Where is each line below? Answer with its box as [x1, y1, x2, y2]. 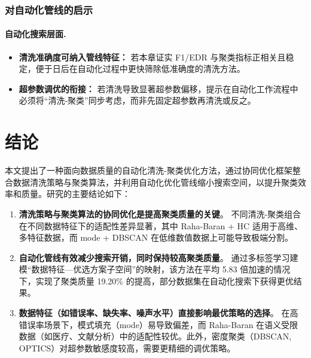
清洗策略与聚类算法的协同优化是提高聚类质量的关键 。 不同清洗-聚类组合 [19, 207, 301, 220]
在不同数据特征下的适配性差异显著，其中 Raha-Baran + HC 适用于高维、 [19, 219, 303, 232]
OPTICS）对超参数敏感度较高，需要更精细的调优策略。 [19, 341, 236, 354]
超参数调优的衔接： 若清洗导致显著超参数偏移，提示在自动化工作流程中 [19, 82, 298, 95]
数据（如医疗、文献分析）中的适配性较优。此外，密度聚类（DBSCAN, [19, 330, 292, 342]
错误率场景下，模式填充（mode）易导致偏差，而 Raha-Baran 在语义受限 [19, 318, 298, 330]
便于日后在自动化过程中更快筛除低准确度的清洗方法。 [35, 62, 245, 75]
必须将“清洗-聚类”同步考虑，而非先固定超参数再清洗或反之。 [19, 94, 256, 107]
